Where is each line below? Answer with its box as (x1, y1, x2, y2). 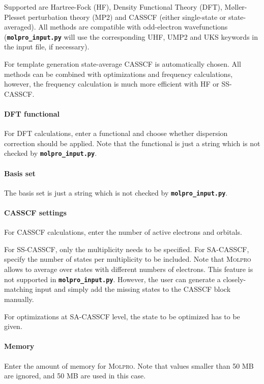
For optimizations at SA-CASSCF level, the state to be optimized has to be (4, 311, 240, 321)
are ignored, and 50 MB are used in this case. (4, 370, 146, 381)
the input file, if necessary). (4, 41, 90, 52)
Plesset (4, 11, 26, 22)
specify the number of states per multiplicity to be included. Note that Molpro (4, 254, 251, 264)
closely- (223, 273, 246, 284)
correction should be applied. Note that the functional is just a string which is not (4, 138, 260, 148)
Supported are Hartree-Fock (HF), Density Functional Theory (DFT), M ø (4, 2, 235, 12)
